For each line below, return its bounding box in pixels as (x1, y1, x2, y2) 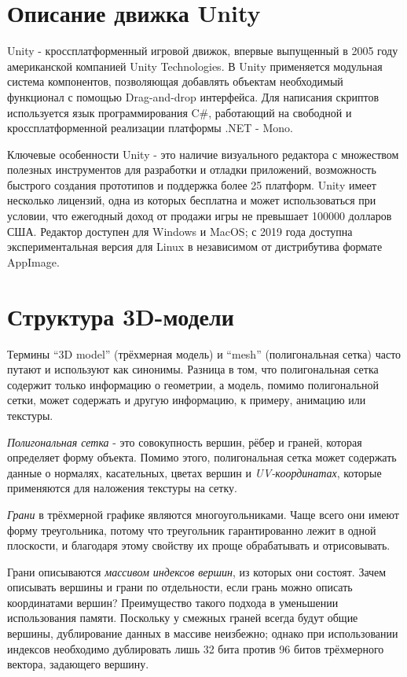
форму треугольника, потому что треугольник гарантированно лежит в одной (7, 521, 376, 538)
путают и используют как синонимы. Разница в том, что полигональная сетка (7, 361, 379, 377)
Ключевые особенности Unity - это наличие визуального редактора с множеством (7, 145, 399, 162)
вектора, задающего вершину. (7, 656, 149, 672)
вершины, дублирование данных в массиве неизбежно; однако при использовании (7, 625, 398, 642)
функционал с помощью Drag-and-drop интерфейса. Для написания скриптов (7, 88, 379, 105)
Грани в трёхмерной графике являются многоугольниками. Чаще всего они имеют (7, 506, 399, 522)
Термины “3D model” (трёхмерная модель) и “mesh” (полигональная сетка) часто (7, 345, 401, 362)
